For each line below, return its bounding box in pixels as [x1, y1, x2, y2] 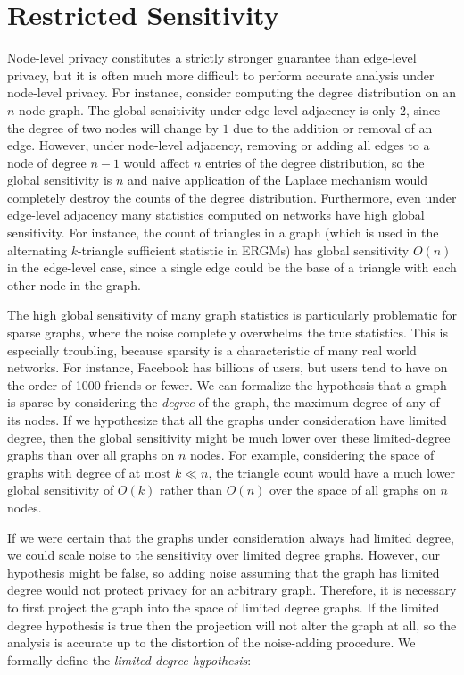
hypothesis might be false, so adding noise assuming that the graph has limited [7, 562, 440, 581]
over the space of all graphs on [269, 480, 436, 499]
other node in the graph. [7, 275, 141, 294]
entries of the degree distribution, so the [205, 153, 425, 171]
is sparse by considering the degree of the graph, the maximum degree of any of [7, 393, 440, 412]
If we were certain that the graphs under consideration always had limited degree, [7, 528, 454, 546]
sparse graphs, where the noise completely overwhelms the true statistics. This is [7, 323, 449, 342]
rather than [159, 480, 223, 499]
